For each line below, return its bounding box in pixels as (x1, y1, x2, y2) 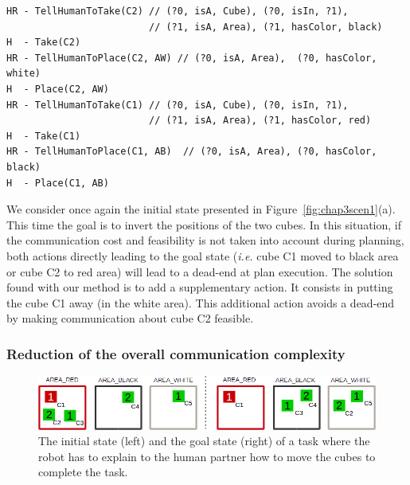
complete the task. (38, 463, 128, 480)
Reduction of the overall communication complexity (6, 343, 346, 363)
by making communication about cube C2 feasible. (6, 310, 254, 327)
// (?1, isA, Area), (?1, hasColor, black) (148, 21, 383, 33)
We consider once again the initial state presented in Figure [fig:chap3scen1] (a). (6, 201, 396, 217)
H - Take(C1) (6, 130, 81, 142)
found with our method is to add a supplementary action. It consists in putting (6, 279, 393, 295)
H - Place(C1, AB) (6, 177, 109, 189)
